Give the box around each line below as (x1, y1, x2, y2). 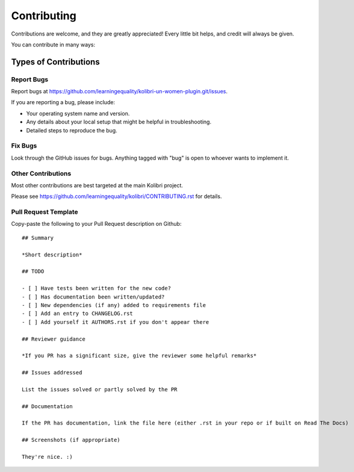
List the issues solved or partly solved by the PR (22, 386, 178, 393)
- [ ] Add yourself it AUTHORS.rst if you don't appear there (22, 318, 210, 325)
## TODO (22, 268, 45, 275)
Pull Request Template (11, 208, 78, 216)
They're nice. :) (22, 453, 73, 461)
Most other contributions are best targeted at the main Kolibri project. (11, 181, 184, 189)
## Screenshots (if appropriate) (22, 436, 120, 444)
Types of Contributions (11, 57, 100, 67)
